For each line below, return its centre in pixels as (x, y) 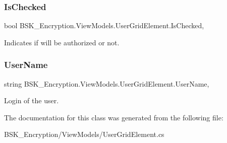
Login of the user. (32, 100)
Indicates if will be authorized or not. (62, 42)
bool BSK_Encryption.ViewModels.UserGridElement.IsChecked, (104, 25)
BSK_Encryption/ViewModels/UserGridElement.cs (84, 134)
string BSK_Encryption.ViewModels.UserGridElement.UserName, (107, 83)
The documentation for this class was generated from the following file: (114, 117)
